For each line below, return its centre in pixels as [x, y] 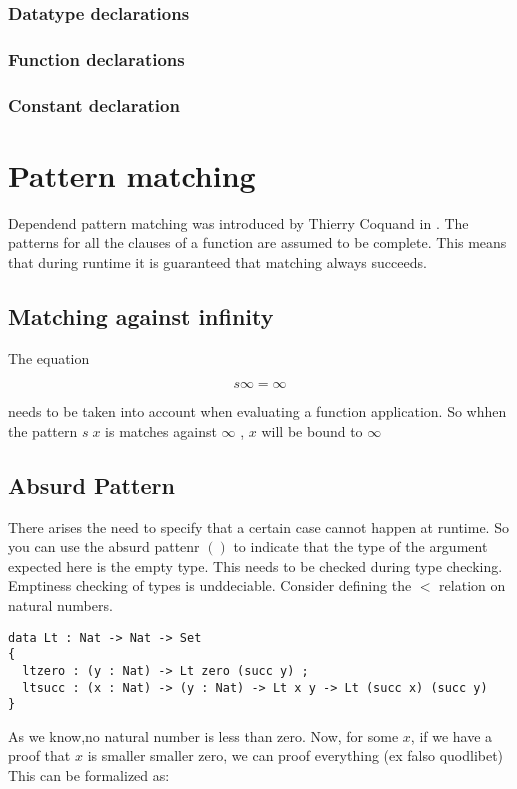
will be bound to [312, 430]
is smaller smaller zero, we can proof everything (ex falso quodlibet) [295, 755]
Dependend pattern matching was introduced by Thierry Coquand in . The [238, 222]
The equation [49, 357]
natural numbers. [60, 605]
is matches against [161, 430]
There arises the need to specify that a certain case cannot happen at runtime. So [258, 526]
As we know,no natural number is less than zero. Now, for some [203, 735]
